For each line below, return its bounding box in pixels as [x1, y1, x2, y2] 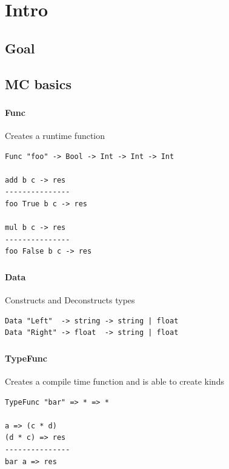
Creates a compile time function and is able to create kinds [5, 375, 224, 388]
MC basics [5, 74, 72, 93]
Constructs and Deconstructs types [5, 294, 135, 306]
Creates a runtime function [5, 129, 105, 142]
